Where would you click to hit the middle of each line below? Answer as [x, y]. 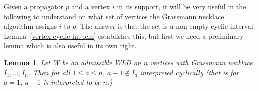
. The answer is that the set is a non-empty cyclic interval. [166, 26]
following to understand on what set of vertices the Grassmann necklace [114, 16]
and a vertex [91, 6]
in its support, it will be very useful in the [182, 6]
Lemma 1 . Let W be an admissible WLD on [73, 62]
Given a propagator [34, 6]
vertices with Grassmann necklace [202, 62]
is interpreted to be [72, 82]
